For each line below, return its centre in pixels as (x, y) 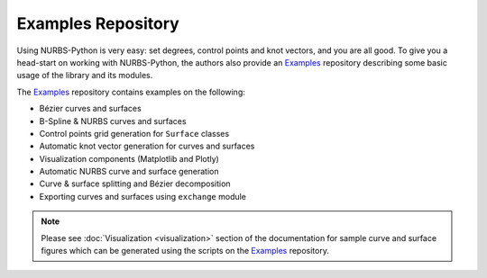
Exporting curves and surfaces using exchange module (143, 196)
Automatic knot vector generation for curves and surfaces (147, 146)
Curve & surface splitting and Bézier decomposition (135, 184)
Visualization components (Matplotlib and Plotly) (129, 158)
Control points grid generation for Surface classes (134, 133)
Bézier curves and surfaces (90, 109)
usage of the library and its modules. (85, 76)
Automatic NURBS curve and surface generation (129, 172)
